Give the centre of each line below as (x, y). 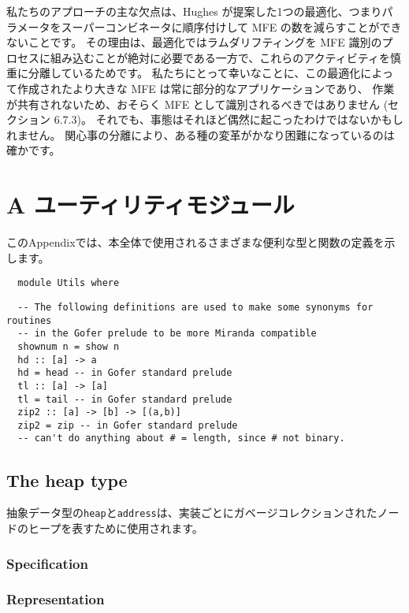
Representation (56, 599)
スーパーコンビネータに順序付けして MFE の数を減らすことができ (231, 26)
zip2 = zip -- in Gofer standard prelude (128, 425)
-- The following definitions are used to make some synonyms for (195, 307)
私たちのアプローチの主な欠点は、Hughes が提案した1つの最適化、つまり (194, 11)
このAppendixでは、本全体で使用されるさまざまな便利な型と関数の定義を (195, 242)
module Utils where (69, 283)
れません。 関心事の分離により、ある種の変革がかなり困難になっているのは (201, 134)
